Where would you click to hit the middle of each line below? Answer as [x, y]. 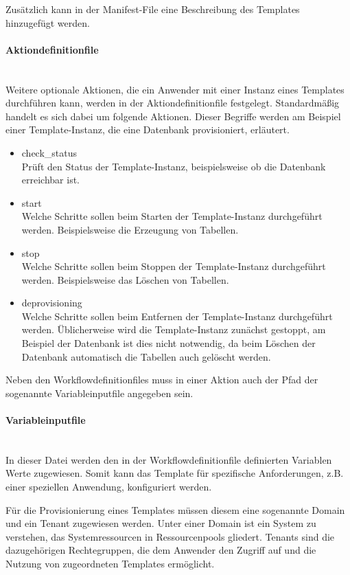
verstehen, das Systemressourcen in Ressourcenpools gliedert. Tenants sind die [170, 536]
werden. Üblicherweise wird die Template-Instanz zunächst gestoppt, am [174, 329]
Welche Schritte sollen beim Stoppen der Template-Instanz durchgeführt [174, 266]
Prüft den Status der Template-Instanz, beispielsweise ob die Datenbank [174, 166]
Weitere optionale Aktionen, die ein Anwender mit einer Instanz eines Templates [175, 89]
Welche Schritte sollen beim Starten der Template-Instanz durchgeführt [172, 216]
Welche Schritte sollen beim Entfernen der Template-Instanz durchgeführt [177, 316]
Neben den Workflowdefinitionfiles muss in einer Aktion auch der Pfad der [162, 380]
